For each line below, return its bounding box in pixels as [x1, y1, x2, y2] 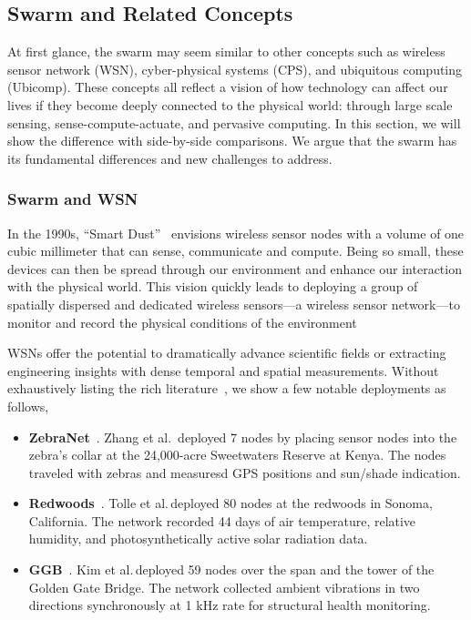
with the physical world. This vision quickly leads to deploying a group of [7, 277, 418, 296]
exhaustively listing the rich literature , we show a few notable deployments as [7, 379, 446, 398]
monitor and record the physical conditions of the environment [7, 312, 357, 331]
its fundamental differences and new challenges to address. [7, 148, 333, 168]
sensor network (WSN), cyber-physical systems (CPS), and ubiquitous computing [7, 59, 463, 78]
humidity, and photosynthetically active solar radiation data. [28, 529, 368, 548]
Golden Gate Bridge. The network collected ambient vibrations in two [28, 577, 420, 596]
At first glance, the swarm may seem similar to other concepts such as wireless [7, 42, 445, 61]
